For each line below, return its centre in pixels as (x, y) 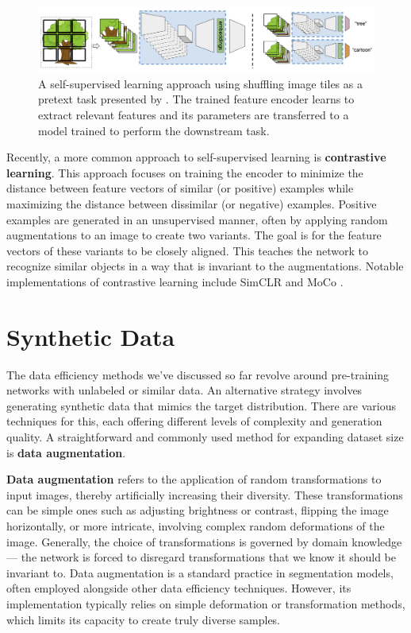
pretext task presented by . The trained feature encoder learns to (196, 99)
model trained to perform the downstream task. (154, 130)
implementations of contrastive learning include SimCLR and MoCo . (175, 281)
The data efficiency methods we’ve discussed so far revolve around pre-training (198, 374)
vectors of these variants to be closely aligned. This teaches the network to (187, 250)
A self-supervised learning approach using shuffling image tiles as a (200, 83)
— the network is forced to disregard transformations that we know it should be (202, 557)
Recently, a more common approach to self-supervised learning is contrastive (196, 157)
